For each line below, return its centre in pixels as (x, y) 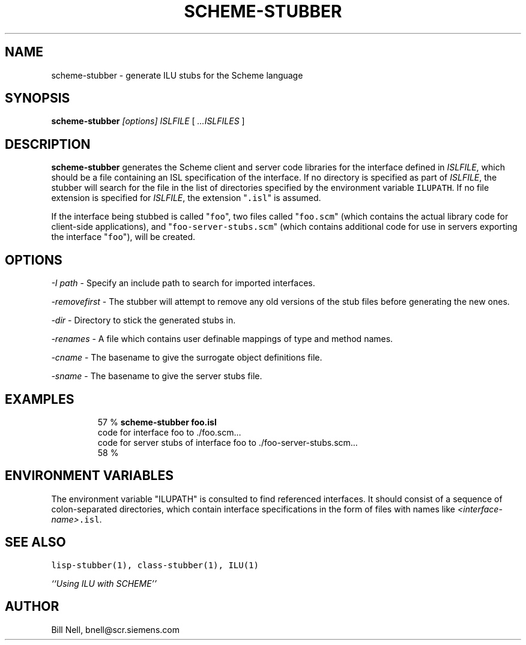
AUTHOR (32, 607)
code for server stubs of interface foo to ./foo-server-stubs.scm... (228, 442)
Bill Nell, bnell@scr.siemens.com (115, 629)
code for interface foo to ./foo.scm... (169, 432)
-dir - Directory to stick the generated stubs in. (144, 320)
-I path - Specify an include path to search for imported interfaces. (183, 283)
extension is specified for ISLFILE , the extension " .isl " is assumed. (186, 198)
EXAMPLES (40, 399)
